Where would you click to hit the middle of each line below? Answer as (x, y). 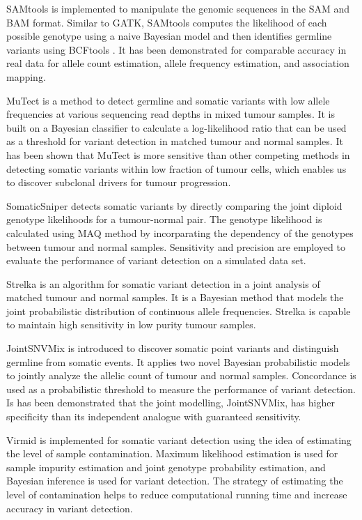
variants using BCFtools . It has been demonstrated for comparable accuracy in (176, 49)
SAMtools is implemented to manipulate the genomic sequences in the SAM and (178, 8)
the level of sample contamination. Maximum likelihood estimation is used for (172, 453)
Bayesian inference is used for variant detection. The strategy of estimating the (175, 481)
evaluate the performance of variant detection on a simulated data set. (156, 260)
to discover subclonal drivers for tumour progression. (119, 182)
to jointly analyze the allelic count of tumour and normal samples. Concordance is (181, 375)
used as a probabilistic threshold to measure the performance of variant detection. (181, 389)
